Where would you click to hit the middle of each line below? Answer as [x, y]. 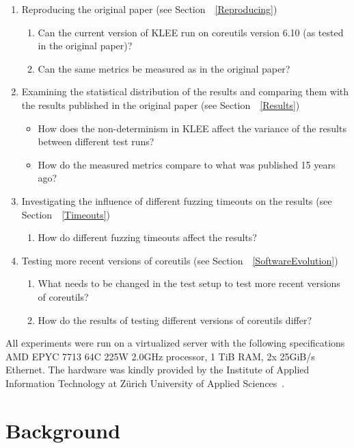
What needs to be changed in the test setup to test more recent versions [189, 283]
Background [63, 430]
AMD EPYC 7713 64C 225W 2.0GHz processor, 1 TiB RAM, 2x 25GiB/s [160, 356]
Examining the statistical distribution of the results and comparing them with [185, 91]
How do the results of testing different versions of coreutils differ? [175, 320]
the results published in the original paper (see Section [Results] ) [161, 104]
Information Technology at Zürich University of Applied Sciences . [145, 383]
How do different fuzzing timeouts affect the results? [147, 237]
